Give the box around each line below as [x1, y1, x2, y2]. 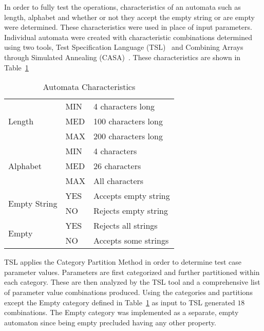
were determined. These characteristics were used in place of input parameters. [4, 22, 252, 32]
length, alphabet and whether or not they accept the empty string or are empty [4, 11, 255, 22]
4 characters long [93, 100, 155, 113]
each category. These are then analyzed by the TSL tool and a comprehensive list [4, 277, 260, 287]
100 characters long [93, 115, 163, 127]
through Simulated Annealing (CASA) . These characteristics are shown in [4, 51, 241, 62]
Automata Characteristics [43, 81, 136, 93]
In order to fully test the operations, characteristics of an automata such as [4, 2, 241, 12]
